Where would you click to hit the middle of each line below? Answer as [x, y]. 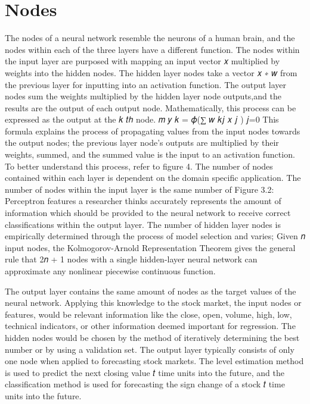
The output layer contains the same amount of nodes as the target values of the [151, 291]
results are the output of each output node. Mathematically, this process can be [151, 107]
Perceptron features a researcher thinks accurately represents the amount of [143, 201]
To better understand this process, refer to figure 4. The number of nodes [139, 166]
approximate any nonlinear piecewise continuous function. [110, 271]
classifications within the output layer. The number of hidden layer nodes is [143, 224]
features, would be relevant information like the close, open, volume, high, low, [148, 314]
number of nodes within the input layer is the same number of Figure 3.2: [139, 189]
